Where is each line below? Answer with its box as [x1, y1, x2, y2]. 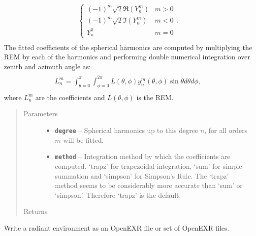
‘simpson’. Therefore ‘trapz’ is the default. [55, 189, 181, 200]
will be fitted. [63, 134, 104, 145]
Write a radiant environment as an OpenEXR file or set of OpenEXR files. [4, 222, 229, 233]
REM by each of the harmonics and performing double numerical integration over [4, 52, 251, 62]
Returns [23, 206, 48, 216]
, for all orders [204, 125, 248, 135]
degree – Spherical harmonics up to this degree [55, 125, 198, 135]
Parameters [23, 108, 58, 119]
